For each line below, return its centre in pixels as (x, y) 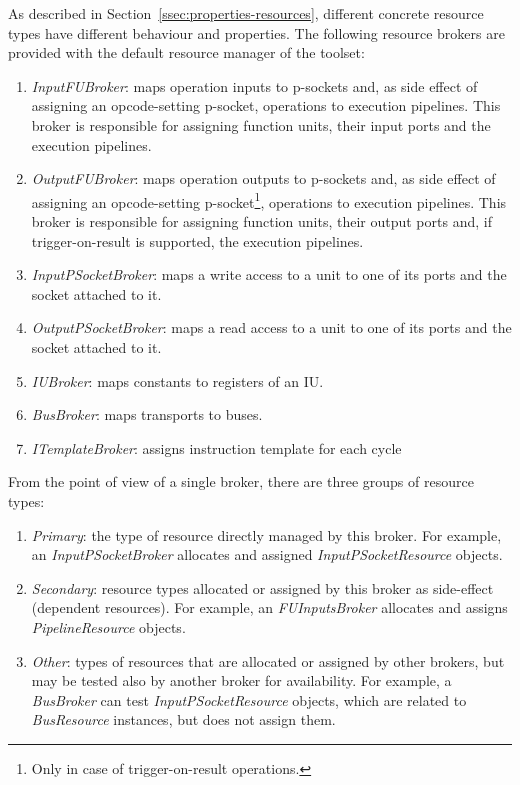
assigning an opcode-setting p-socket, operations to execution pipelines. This (266, 105)
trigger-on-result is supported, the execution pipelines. (197, 240)
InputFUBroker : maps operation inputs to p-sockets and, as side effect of (254, 85)
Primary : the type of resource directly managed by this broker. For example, (266, 534)
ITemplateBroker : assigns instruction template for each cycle (216, 447)
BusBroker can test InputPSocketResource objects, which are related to (249, 699)
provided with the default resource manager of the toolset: (186, 52)
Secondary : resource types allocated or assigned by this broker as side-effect (262, 587)
